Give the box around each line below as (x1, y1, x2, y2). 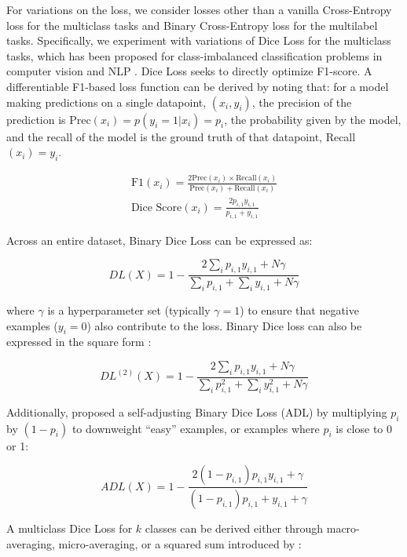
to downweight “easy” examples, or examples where (71, 420, 320, 436)
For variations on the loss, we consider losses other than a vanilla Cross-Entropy (6, 2, 392, 17)
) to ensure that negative (240, 301, 359, 318)
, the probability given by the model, (224, 111, 401, 127)
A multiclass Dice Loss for (6, 520, 133, 537)
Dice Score (130, 202, 182, 213)
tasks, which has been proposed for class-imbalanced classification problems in (6, 47, 383, 64)
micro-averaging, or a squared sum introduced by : (58, 535, 302, 552)
